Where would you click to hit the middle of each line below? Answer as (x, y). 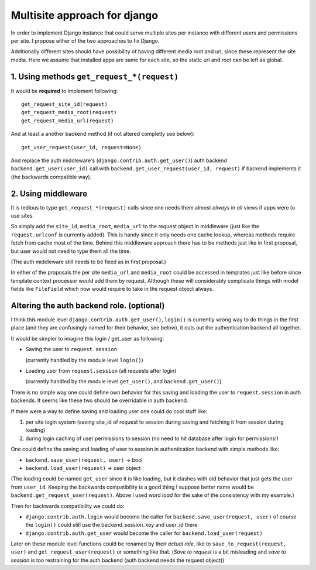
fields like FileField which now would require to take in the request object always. (112, 289)
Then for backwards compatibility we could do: (68, 506)
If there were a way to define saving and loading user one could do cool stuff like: (109, 411)
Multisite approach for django (84, 15)
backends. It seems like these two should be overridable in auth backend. (99, 400)
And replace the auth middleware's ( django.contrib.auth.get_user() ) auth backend (119, 160)
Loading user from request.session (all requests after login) (101, 371)
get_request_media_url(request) (68, 121)
